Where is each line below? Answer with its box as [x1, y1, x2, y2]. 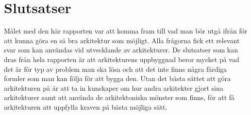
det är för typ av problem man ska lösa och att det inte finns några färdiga [4, 64, 227, 74]
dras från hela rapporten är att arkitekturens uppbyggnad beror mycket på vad [4, 54, 239, 64]
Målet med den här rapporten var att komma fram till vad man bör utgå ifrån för [4, 26, 248, 36]
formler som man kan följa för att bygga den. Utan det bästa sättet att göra [4, 73, 231, 83]
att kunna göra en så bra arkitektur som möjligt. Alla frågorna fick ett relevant [4, 35, 240, 45]
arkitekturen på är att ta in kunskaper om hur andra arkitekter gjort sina [4, 82, 223, 93]
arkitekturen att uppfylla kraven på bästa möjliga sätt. [4, 101, 167, 112]
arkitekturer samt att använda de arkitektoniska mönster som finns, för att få [4, 92, 235, 102]
